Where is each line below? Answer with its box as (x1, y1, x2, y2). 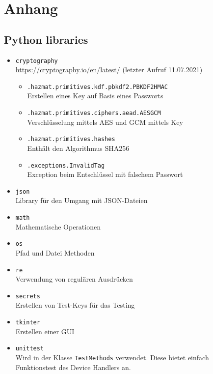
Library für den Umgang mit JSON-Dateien (15, 195, 148, 205)
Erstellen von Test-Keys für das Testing (15, 300, 135, 310)
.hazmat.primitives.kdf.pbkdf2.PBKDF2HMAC (27, 83, 168, 90)
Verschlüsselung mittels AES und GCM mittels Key (27, 116, 183, 127)
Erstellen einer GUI (15, 326, 75, 336)
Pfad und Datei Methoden (15, 247, 95, 258)
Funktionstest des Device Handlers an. (15, 362, 131, 372)
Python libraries (4, 31, 88, 47)
